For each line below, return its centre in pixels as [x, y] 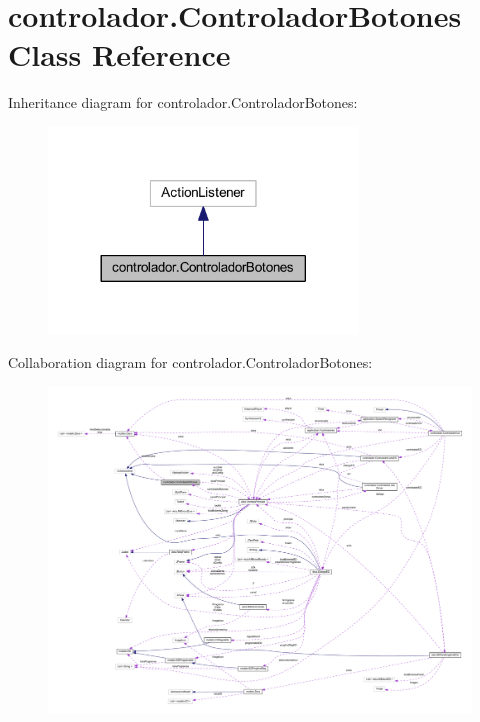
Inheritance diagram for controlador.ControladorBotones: [183, 102]
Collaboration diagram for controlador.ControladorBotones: [190, 362]
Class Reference [119, 54]
